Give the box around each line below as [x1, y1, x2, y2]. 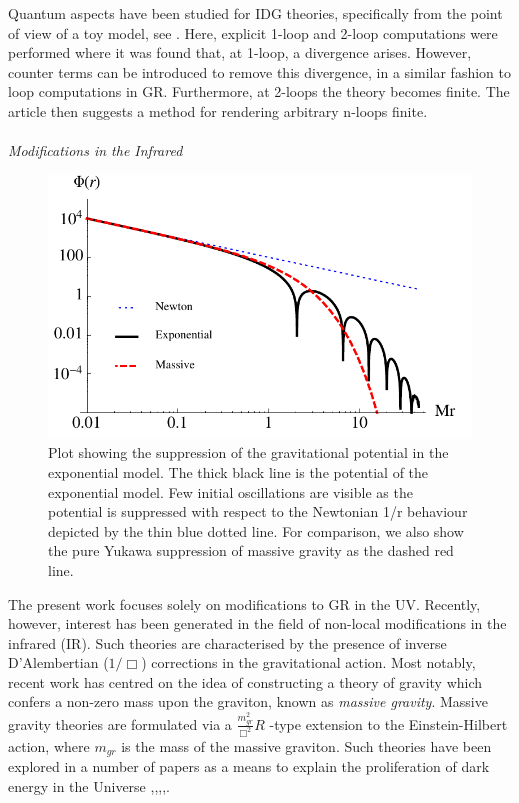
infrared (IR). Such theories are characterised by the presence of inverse [8, 632, 447, 653]
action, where [8, 735, 90, 756]
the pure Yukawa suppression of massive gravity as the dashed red [48, 540, 454, 561]
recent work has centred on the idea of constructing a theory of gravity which [8, 671, 483, 692]
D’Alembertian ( [8, 652, 109, 673]
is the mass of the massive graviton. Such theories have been [121, 735, 492, 756]
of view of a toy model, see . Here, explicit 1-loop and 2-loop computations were [8, 22, 498, 43]
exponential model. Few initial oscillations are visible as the [48, 481, 413, 502]
